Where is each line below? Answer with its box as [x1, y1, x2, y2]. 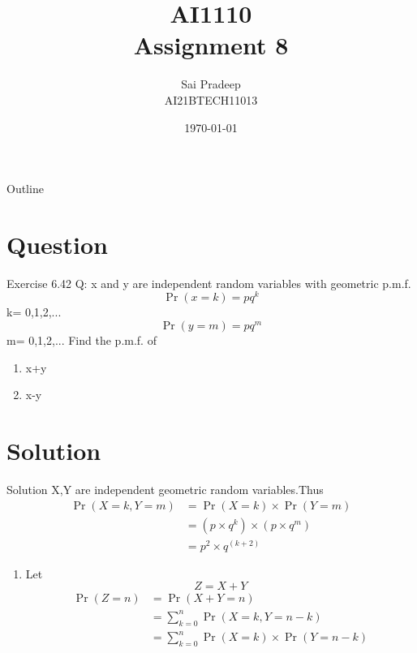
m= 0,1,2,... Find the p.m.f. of [6, 332, 157, 349]
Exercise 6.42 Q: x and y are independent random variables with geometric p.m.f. [6, 274, 411, 291]
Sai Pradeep [181, 75, 241, 92]
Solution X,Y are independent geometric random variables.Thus [6, 480, 324, 497]
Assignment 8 [133, 28, 289, 62]
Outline [6, 180, 44, 197]
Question [6, 227, 108, 260]
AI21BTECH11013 [164, 91, 258, 108]
